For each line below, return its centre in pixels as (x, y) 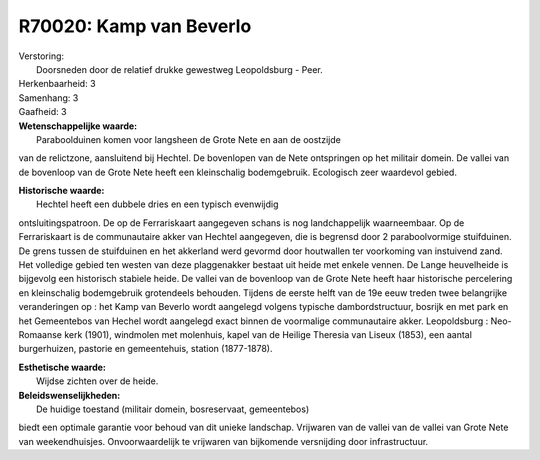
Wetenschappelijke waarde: (78, 126)
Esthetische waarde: (62, 367)
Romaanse (40, 334)
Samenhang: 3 (48, 97)
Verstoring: (41, 56)
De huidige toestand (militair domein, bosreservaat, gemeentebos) (173, 409)
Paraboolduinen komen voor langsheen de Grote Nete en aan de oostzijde (189, 139)
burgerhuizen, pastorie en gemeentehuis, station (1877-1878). (145, 349)
